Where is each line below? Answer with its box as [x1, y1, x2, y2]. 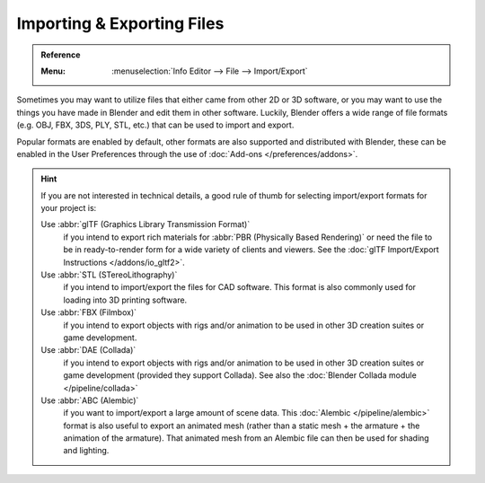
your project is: [40, 203, 97, 214]
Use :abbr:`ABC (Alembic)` [40, 395, 139, 406]
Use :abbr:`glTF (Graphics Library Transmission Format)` [40, 219, 251, 230]
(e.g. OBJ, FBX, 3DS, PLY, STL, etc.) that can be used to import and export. [16, 119, 295, 130]
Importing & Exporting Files [16, 13, 225, 33]
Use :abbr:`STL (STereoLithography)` [40, 269, 178, 280]
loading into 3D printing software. [63, 294, 188, 305]
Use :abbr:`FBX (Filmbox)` [40, 307, 137, 318]
